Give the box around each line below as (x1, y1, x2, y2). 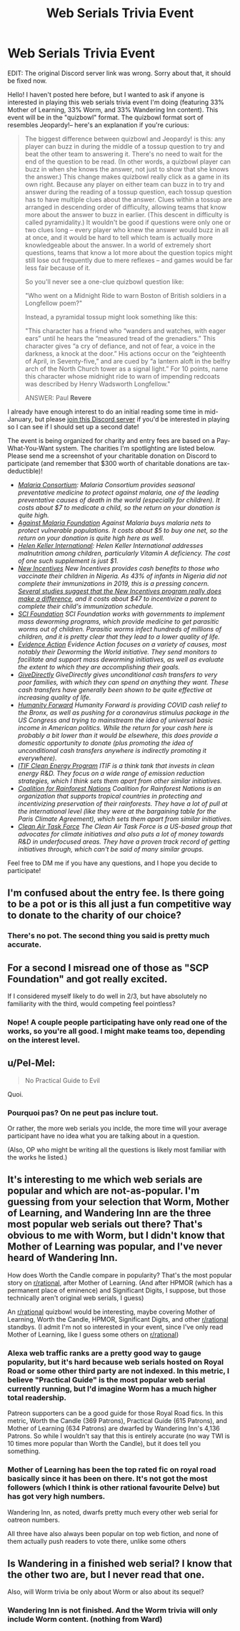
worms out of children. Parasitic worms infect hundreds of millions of (17, 624, 222, 633)
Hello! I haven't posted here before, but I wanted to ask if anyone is (7, 90, 205, 99)
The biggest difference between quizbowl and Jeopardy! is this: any (24, 134, 226, 143)
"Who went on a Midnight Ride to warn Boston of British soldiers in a (24, 291, 227, 299)
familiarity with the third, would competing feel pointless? (7, 999, 176, 1008)
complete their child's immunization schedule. (17, 602, 154, 610)
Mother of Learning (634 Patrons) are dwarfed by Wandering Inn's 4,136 (7, 1424, 220, 1433)
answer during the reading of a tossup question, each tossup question (24, 187, 232, 196)
